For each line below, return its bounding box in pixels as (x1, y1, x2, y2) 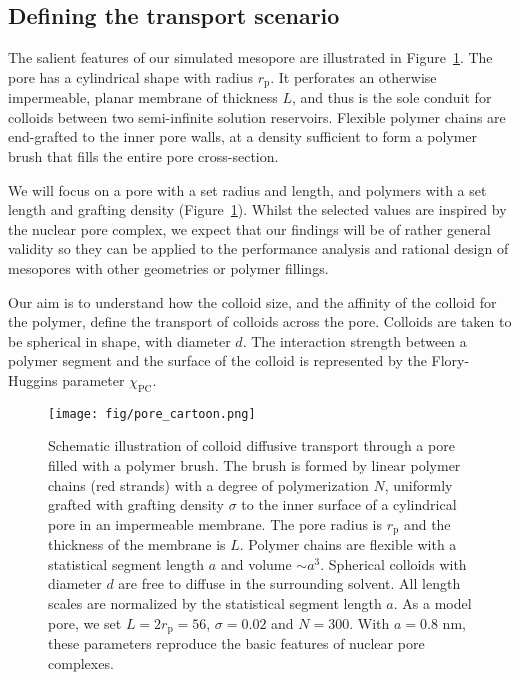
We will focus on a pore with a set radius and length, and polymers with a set (8, 179, 487, 200)
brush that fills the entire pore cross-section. (8, 146, 279, 167)
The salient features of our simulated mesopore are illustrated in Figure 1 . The (8, 47, 493, 68)
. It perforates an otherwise (270, 66, 437, 87)
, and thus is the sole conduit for (291, 87, 492, 108)
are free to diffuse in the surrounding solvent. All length (118, 573, 461, 594)
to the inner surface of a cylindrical (241, 494, 457, 515)
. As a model (393, 593, 472, 614)
